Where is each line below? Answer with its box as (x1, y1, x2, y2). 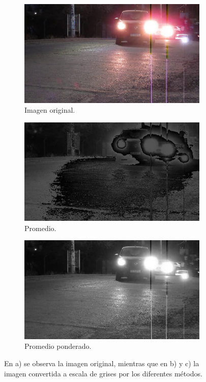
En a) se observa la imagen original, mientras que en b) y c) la (4, 358, 199, 369)
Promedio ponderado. (24, 341, 92, 351)
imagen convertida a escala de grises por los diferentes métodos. (4, 368, 202, 378)
